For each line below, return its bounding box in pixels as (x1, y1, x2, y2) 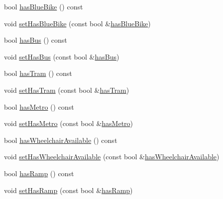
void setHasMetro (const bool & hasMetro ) (4, 118, 133, 129)
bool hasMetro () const (4, 101, 74, 112)
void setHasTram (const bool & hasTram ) (4, 84, 129, 95)
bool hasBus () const (4, 35, 67, 45)
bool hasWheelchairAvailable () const (4, 134, 117, 145)
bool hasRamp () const (4, 168, 74, 178)
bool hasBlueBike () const (4, 1, 83, 11)
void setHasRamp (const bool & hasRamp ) (4, 185, 133, 195)
